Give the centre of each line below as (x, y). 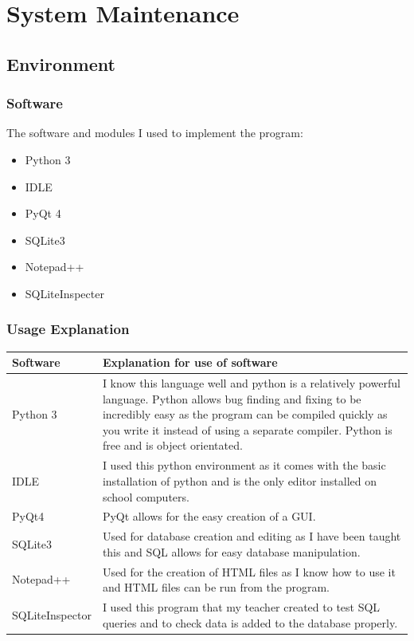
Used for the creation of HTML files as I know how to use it (249, 571)
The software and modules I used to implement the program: (155, 133)
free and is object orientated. (172, 445)
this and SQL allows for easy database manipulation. (231, 551)
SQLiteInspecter (64, 293)
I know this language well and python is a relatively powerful (251, 383)
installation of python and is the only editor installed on (239, 480)
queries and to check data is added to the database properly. (250, 622)
